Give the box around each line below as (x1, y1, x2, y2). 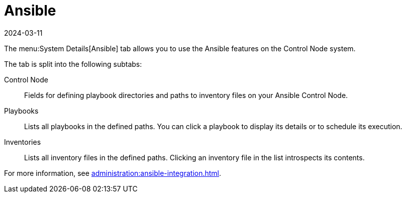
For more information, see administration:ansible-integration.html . (4, 168, 222, 177)
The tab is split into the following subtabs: (4, 59, 142, 68)
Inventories (4, 137, 41, 146)
